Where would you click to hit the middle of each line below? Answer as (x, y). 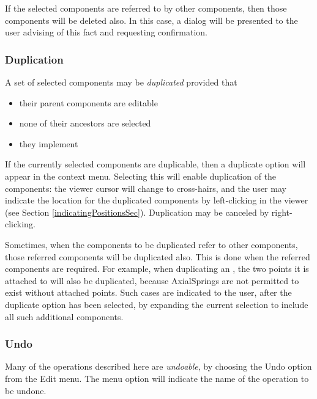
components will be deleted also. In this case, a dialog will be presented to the (151, 20)
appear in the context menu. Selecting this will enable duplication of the (141, 176)
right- (282, 212)
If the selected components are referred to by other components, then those (146, 8)
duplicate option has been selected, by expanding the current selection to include (157, 304)
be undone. (26, 390)
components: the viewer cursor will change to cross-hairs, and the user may (146, 188)
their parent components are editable (88, 102)
